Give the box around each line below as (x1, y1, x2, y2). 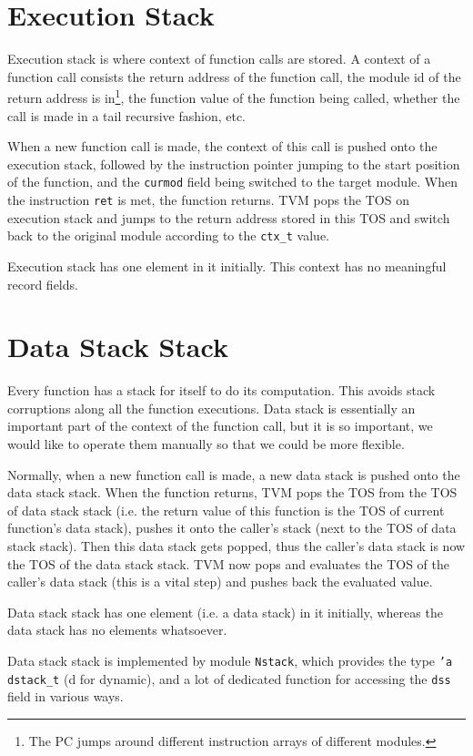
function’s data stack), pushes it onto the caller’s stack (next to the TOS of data (7, 518, 457, 537)
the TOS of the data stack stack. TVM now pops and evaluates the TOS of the (7, 554, 449, 573)
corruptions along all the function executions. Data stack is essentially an (7, 398, 416, 417)
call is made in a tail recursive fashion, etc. (7, 106, 247, 125)
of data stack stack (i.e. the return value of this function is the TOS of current (7, 500, 445, 519)
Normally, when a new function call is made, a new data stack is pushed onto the (7, 465, 460, 484)
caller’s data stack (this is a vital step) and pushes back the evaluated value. (7, 572, 433, 591)
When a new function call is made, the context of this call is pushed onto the (7, 137, 438, 156)
